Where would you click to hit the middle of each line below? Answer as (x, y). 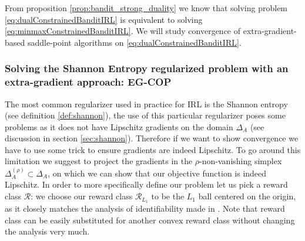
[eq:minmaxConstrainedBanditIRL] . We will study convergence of (123, 31)
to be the (168, 196)
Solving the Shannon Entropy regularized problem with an (147, 68)
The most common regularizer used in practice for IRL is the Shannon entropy (146, 103)
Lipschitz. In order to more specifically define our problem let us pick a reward (146, 184)
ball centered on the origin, (247, 196)
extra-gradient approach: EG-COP (88, 82)
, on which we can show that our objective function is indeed (157, 173)
